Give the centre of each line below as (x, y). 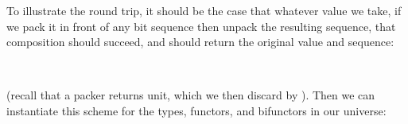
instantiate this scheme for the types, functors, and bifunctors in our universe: (196, 110)
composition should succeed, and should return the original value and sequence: (200, 42)
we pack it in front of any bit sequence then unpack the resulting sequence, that (201, 26)
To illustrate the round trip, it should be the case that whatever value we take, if (204, 10)
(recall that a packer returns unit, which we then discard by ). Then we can (191, 95)
